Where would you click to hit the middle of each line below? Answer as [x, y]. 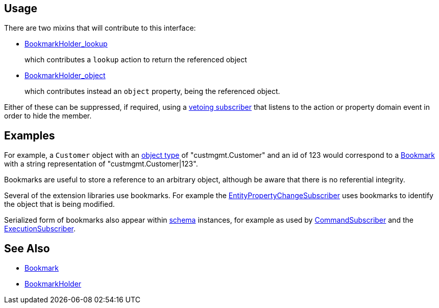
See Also [27, 248]
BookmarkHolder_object [65, 76]
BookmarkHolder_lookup [66, 44]
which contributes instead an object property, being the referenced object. [152, 91]
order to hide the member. [48, 116]
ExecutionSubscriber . [40, 229]
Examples [30, 135]
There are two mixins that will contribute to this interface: [100, 28]
